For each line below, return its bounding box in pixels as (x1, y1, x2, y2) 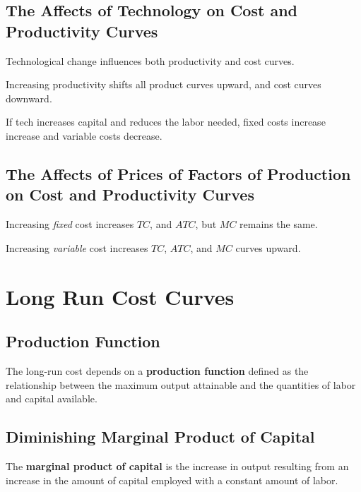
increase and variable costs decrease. (6, 128, 162, 143)
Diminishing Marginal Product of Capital (6, 426, 315, 448)
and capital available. (6, 391, 97, 406)
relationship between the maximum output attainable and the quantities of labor (6, 377, 356, 392)
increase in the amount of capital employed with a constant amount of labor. (6, 472, 338, 487)
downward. (6, 90, 52, 105)
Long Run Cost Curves (6, 282, 235, 311)
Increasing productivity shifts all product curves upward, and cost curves (6, 77, 321, 92)
